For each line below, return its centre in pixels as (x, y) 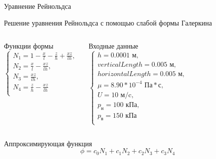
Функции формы (29, 46)
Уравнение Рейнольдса (38, 6)
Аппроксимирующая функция (48, 143)
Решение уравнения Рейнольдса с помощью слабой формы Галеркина (108, 22)
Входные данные (113, 46)
